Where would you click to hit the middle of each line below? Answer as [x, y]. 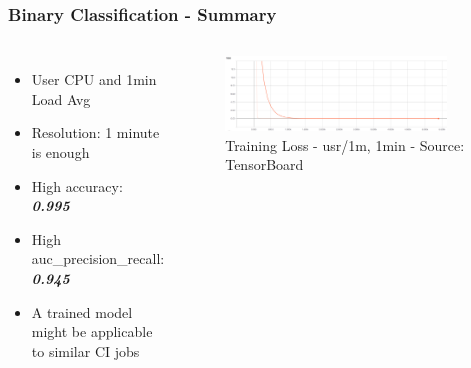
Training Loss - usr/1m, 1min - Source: [345, 144]
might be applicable [92, 331]
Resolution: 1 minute [95, 132]
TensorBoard [264, 164]
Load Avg [61, 98]
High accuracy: [77, 185]
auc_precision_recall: [98, 258]
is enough [60, 152]
